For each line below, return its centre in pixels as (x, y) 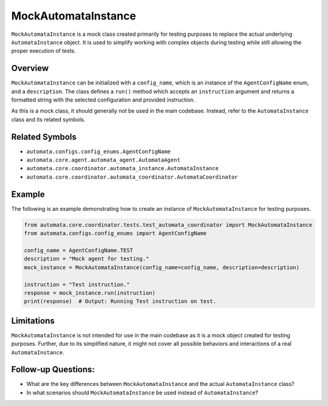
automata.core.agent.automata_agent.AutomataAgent (103, 160)
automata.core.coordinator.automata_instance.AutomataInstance (122, 168)
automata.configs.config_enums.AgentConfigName (99, 151)
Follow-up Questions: (53, 370)
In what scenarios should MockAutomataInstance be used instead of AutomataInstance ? (142, 393)
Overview (30, 68)
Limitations (33, 321)
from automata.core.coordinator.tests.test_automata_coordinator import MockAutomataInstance (168, 225)
